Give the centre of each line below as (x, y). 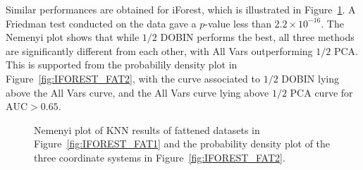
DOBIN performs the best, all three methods (257, 37)
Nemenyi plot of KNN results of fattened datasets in (147, 129)
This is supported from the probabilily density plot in (122, 65)
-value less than (238, 23)
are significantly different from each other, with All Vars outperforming (159, 50)
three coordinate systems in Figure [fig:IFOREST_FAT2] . (160, 157)
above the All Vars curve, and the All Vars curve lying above (137, 92)
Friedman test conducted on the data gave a (101, 23)
